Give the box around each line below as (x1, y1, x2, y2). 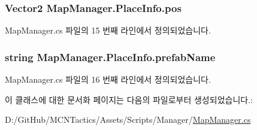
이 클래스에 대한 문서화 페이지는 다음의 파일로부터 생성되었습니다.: (5, 93, 253, 105)
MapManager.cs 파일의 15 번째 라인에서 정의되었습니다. (5, 24, 211, 37)
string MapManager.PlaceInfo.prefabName (5, 49, 216, 64)
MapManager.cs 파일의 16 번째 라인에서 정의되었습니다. (5, 73, 211, 86)
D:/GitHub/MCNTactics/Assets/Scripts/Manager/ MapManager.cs (5, 113, 251, 126)
